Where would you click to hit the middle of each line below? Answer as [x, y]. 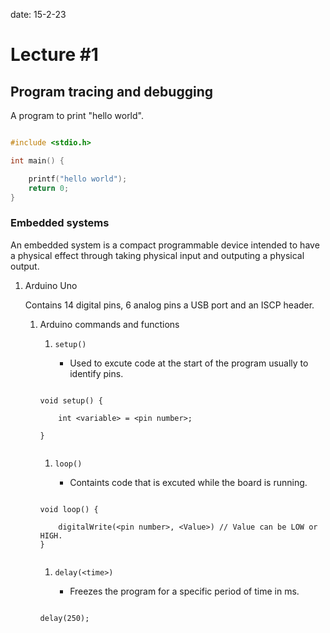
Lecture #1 [54, 55]
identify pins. [96, 373]
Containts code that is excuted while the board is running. [188, 482]
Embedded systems [60, 223]
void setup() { [71, 400]
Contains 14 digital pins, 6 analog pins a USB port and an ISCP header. [169, 305]
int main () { [37, 160]
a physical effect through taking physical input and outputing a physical [157, 255]
